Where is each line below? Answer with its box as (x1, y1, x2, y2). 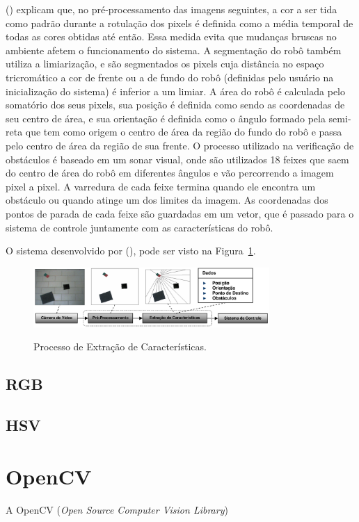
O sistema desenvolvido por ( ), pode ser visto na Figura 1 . (6, 243, 256, 258)
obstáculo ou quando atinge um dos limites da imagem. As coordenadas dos (6, 193, 328, 207)
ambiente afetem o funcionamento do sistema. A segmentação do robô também (6, 42, 342, 57)
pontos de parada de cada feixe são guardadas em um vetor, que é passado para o (6, 206, 354, 220)
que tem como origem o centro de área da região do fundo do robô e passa (25, 124, 342, 139)
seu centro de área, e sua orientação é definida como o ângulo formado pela (6, 111, 326, 125)
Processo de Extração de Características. (33, 339, 207, 354)
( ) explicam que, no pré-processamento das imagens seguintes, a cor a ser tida (6, 2, 337, 16)
